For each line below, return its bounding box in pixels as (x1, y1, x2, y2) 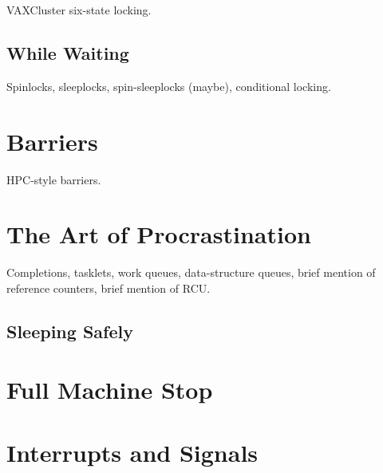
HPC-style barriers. (6, 171, 101, 187)
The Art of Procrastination (6, 218, 311, 250)
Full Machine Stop (6, 373, 213, 406)
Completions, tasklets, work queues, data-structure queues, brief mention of (6, 264, 376, 281)
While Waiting (6, 40, 129, 65)
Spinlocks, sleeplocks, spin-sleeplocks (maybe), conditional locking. (6, 77, 331, 94)
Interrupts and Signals (6, 436, 259, 468)
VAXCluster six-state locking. (6, 2, 152, 18)
